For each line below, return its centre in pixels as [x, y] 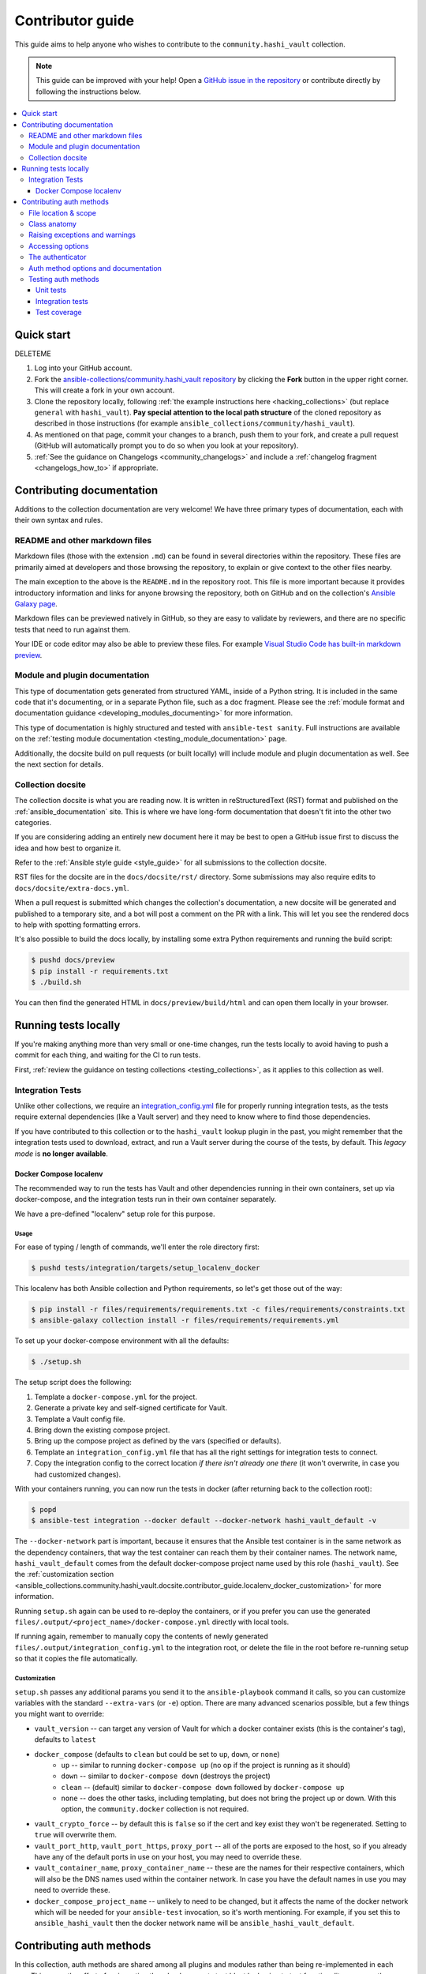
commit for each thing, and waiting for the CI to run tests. [108, 1055]
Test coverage [59, 313]
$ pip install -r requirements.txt [100, 971]
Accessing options [59, 246]
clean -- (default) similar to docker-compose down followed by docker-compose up [203, 1787]
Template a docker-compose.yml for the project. [116, 1397]
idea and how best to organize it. [68, 848]
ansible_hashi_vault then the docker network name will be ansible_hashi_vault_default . [194, 1923]
